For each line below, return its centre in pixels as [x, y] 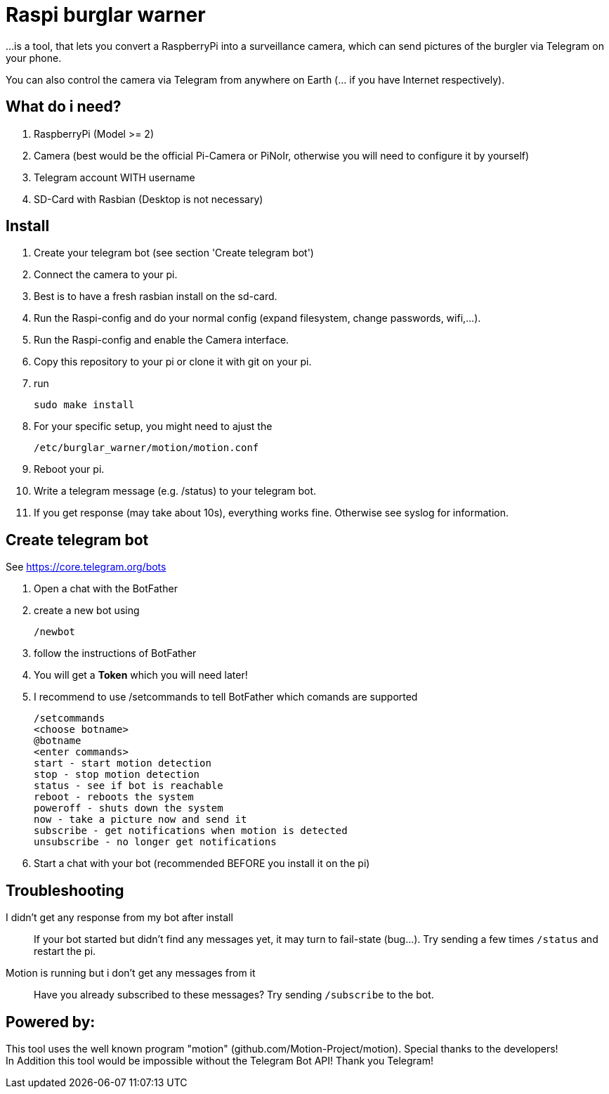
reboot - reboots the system [114, 797]
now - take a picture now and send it [140, 820]
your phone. [34, 58]
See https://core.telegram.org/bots [86, 567]
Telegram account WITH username [114, 177]
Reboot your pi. [69, 469]
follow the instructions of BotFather [115, 653]
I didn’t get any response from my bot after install [119, 918]
